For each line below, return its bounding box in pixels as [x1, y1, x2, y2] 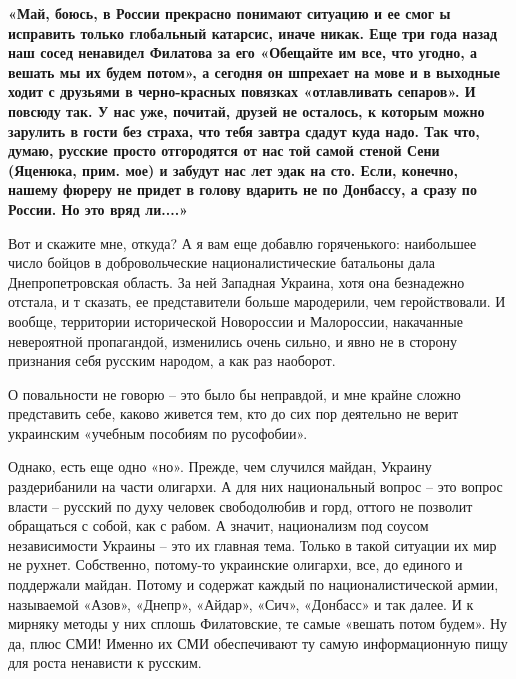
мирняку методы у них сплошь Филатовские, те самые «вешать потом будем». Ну [8, 613, 508, 634]
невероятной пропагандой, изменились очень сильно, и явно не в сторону [8, 330, 458, 351]
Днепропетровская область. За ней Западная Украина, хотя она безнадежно [8, 271, 465, 292]
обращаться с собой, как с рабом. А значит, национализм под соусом [8, 515, 429, 536]
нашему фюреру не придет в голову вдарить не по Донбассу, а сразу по [8, 179, 477, 200]
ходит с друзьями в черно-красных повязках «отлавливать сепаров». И [8, 81, 476, 102]
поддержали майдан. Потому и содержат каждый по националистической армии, [8, 574, 499, 595]
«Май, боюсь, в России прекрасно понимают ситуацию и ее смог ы [8, 3, 451, 23]
